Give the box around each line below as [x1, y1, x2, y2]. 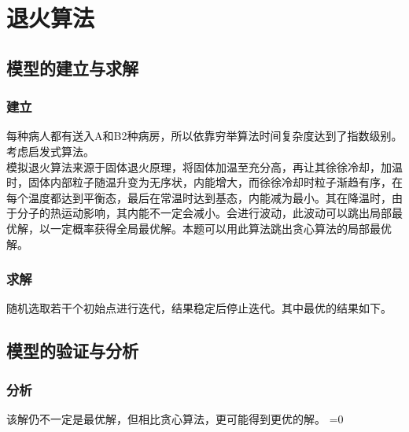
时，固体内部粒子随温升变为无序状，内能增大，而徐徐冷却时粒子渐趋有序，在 [6, 174, 403, 190]
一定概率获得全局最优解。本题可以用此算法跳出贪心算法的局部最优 [50, 220, 392, 236]
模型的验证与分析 [6, 338, 138, 363]
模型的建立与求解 [6, 55, 138, 79]
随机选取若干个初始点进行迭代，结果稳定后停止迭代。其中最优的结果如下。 [6, 300, 392, 316]
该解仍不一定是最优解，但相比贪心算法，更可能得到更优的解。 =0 [6, 410, 344, 426]
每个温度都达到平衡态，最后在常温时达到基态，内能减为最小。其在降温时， [6, 189, 392, 205]
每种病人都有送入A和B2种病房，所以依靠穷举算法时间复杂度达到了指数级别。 [6, 127, 403, 144]
